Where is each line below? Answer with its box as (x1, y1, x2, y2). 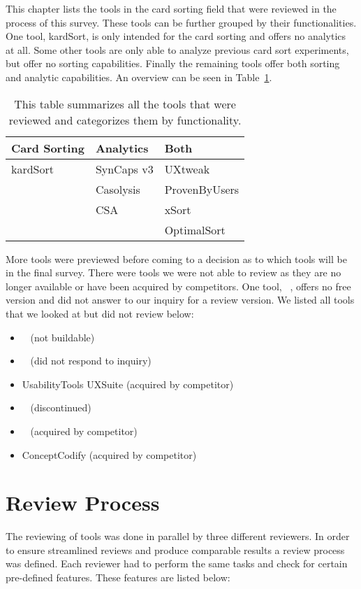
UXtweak (164, 160, 210, 177)
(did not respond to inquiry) (30, 353, 152, 368)
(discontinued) (30, 400, 91, 415)
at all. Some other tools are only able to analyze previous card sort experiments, (6, 42, 349, 57)
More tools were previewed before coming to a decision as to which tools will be (6, 251, 347, 266)
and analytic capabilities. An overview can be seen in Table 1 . (6, 69, 272, 84)
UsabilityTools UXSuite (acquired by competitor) (22, 376, 234, 391)
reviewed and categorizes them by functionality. (8, 111, 242, 128)
